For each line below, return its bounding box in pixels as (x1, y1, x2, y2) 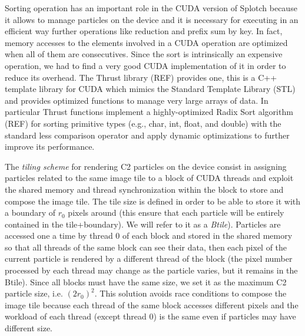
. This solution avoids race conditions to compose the (94, 287, 287, 299)
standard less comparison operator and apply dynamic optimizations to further (5, 129, 290, 141)
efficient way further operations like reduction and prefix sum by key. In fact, (5, 25, 283, 37)
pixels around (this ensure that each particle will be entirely (68, 206, 284, 219)
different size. (5, 322, 52, 334)
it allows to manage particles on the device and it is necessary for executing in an (5, 13, 299, 25)
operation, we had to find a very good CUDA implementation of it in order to (5, 59, 286, 71)
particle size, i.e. (5, 287, 63, 299)
